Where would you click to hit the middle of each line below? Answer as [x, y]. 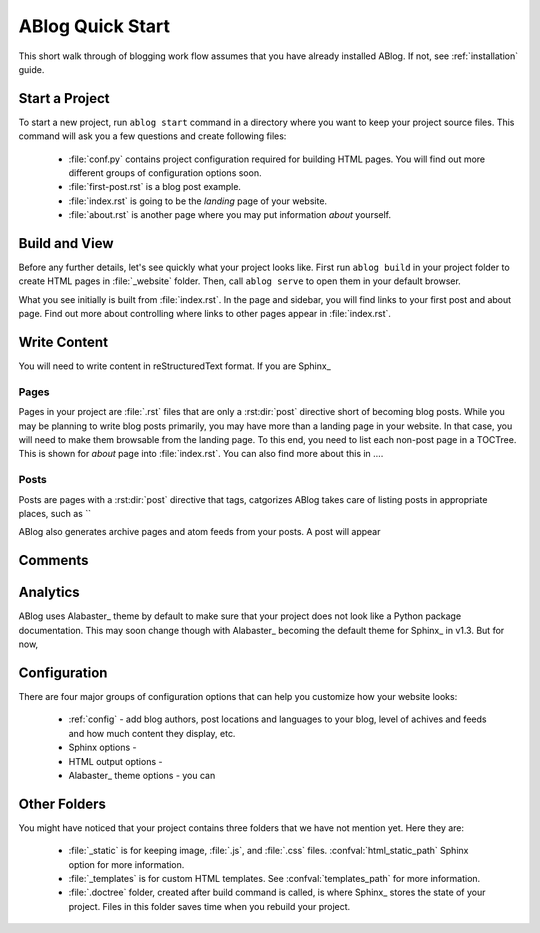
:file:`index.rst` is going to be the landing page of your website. [198, 201]
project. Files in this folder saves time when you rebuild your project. [209, 906]
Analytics [49, 592]
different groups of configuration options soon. [165, 173]
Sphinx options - [102, 747]
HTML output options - [115, 761]
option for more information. [126, 864]
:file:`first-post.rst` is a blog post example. [155, 187]
